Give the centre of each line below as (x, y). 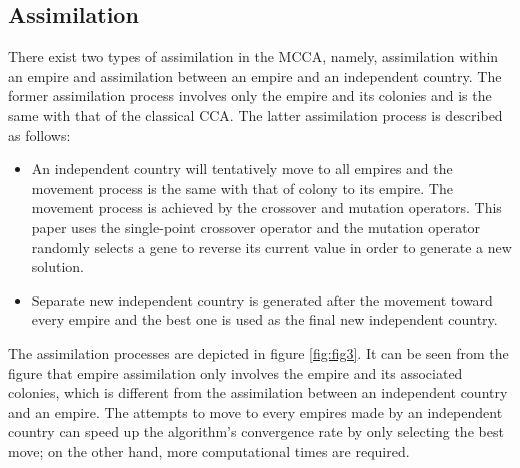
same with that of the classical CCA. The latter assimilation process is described (255, 114)
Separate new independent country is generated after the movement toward (262, 299)
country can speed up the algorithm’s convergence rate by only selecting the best (256, 431)
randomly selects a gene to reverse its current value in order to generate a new (271, 246)
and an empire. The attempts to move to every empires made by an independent (255, 411)
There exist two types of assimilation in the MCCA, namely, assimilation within (253, 56)
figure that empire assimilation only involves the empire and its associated (235, 372)
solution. (58, 266)
